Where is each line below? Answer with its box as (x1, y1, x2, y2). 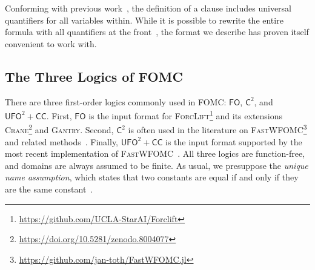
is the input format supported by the (165, 135, 302, 148)
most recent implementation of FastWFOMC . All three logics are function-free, (5, 147, 305, 160)
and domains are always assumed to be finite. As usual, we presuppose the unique (5, 159, 308, 171)
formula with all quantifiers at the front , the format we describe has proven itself (5, 25, 309, 38)
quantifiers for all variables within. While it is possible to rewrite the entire (5, 13, 283, 26)
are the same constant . (5, 183, 93, 196)
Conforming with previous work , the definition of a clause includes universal (5, 2, 292, 14)
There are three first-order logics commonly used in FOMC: (5, 95, 227, 108)
